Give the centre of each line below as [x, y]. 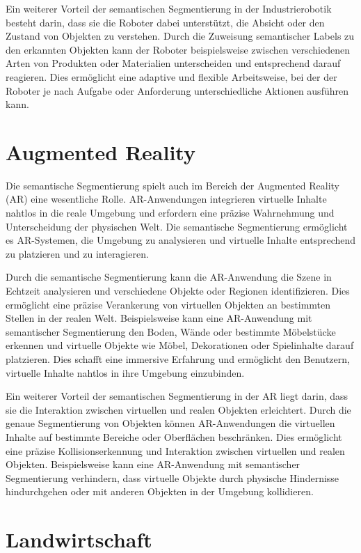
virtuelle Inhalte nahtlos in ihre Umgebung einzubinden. [125, 372]
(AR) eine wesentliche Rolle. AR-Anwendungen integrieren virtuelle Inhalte [166, 199]
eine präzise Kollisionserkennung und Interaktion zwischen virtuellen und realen [175, 450]
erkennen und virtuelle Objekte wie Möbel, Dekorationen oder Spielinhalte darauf [180, 345]
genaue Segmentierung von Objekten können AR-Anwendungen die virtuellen [170, 423]
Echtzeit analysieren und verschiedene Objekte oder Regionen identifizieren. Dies [178, 291]
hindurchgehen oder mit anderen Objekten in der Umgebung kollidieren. [160, 491]
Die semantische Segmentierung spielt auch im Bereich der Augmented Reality [173, 185]
